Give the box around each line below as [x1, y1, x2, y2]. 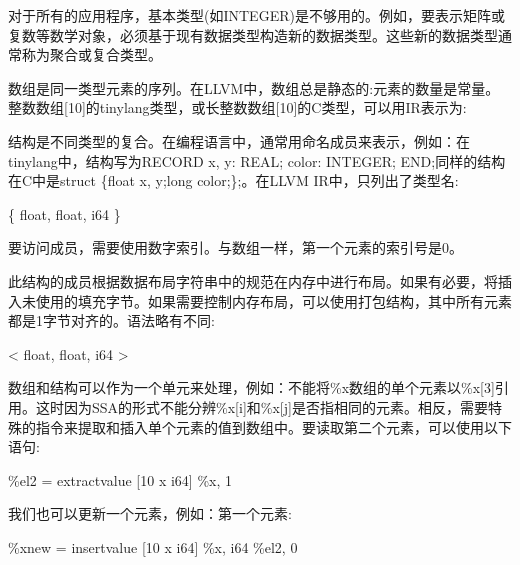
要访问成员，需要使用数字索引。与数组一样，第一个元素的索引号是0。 [8, 237, 463, 258]
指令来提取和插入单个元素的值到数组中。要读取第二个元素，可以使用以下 [35, 416, 512, 437]
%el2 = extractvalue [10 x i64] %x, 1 [8, 469, 233, 490]
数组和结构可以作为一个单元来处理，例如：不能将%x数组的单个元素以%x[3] [8, 377, 495, 398]
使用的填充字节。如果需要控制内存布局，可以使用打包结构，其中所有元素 [35, 290, 512, 311]
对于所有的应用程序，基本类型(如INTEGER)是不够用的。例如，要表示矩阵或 [8, 5, 505, 25]
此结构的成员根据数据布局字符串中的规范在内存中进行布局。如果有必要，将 [8, 270, 498, 291]
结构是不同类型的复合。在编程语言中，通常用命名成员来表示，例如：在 [8, 130, 470, 151]
